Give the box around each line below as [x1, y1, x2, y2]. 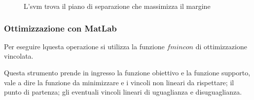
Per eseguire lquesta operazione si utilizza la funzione [4, 41, 165, 51]
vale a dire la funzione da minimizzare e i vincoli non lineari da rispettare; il [4, 77, 234, 87]
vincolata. [4, 51, 34, 61]
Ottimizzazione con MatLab [4, 22, 117, 34]
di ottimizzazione [195, 41, 247, 51]
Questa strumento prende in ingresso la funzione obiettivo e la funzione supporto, [4, 67, 251, 77]
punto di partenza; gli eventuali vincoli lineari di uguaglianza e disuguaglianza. [4, 87, 242, 97]
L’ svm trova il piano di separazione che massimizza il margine [24, 1, 211, 11]
